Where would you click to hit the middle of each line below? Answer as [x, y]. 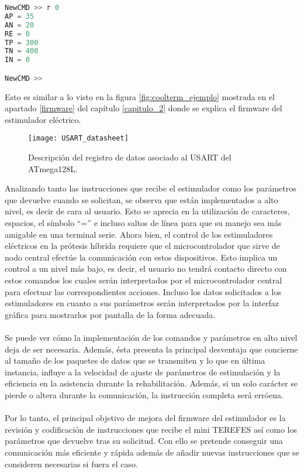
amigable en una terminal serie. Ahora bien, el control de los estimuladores [139, 234]
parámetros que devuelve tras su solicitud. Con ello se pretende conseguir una [144, 441]
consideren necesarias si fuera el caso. [71, 464]
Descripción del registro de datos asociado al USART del [130, 157]
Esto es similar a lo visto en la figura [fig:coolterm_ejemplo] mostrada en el [140, 96]
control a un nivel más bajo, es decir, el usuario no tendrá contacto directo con [146, 269]
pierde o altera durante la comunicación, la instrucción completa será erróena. [144, 394]
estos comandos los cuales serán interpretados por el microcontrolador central [144, 280]
